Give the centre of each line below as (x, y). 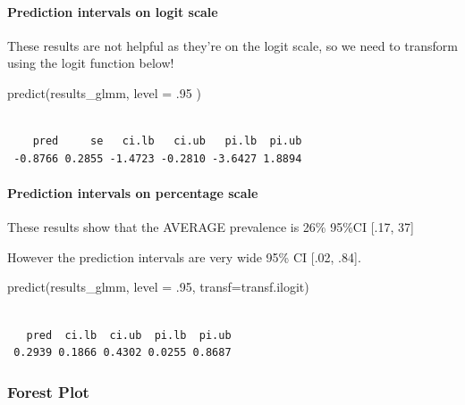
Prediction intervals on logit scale (113, 11)
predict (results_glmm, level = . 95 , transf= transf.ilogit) (158, 287)
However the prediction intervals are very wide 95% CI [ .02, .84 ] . (184, 256)
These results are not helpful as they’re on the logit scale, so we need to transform (232, 45)
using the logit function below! (91, 63)
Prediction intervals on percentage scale (133, 192)
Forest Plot (48, 391)
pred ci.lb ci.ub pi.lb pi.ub (129, 335)
